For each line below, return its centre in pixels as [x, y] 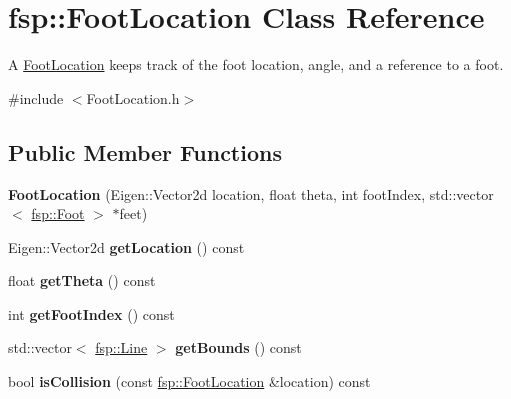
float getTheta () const [82, 280]
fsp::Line [121, 347]
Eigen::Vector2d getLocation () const [126, 246]
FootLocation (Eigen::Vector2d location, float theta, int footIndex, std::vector [251, 193]
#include [36, 97]
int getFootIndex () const [91, 313]
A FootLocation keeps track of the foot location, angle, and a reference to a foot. [256, 64]
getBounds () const [238, 347]
